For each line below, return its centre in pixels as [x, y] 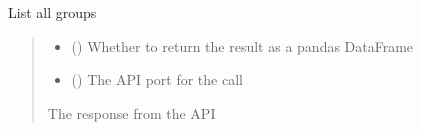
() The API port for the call [157, 79]
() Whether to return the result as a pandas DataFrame [242, 45]
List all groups [52, 12]
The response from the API [131, 112]
